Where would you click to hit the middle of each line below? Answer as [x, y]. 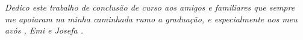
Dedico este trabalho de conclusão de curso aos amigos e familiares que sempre [150, 7]
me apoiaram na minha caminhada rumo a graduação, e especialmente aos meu [151, 19]
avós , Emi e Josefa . [44, 30]
